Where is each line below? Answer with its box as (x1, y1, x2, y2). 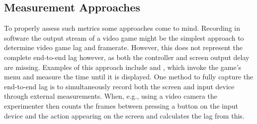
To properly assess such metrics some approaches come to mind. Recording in (4, 23, 240, 33)
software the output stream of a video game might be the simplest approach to (4, 32, 244, 43)
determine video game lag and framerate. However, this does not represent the (4, 42, 243, 53)
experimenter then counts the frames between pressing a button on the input (4, 100, 239, 111)
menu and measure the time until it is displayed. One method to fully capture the (4, 71, 254, 82)
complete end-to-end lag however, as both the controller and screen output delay (4, 52, 250, 62)
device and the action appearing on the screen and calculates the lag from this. (4, 110, 245, 121)
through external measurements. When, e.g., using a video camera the (4, 91, 217, 101)
